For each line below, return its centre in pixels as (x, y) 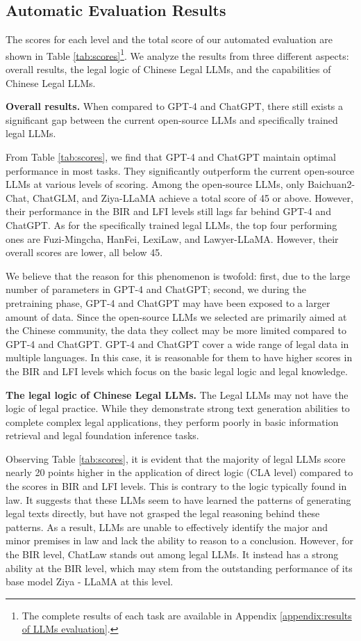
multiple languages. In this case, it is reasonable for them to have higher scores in (179, 357)
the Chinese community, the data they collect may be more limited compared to (176, 330)
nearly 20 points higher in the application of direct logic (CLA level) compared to (179, 472)
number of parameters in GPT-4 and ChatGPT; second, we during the (156, 289)
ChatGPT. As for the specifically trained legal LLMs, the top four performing (171, 224)
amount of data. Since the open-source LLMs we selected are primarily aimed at (176, 316)
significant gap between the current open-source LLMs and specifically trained (172, 119)
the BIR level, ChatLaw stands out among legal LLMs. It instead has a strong (172, 554)
